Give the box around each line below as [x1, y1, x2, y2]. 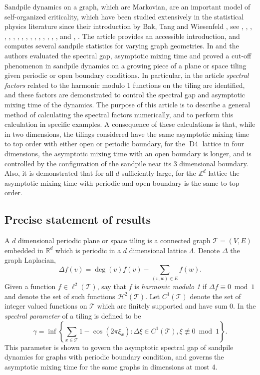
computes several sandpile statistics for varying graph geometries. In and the [4, 40, 239, 51]
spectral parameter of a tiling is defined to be [4, 310, 141, 321]
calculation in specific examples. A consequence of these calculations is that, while [4, 119, 256, 129]
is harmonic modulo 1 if [134, 281, 207, 292]
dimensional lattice [129, 245, 187, 255]
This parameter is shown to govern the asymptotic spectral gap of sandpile [4, 342, 234, 352]
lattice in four [202, 138, 245, 149]
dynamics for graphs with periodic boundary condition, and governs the [4, 352, 224, 362]
